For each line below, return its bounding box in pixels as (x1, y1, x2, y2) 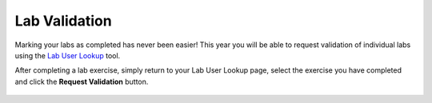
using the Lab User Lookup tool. (14, 50, 121, 60)
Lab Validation (14, 12, 112, 30)
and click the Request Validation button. (14, 77, 149, 86)
